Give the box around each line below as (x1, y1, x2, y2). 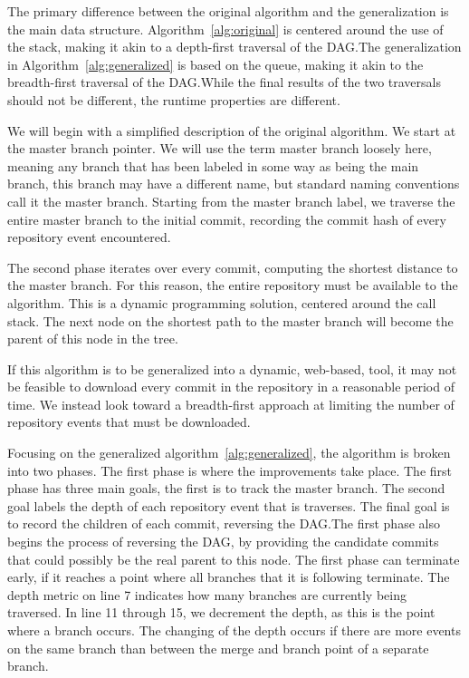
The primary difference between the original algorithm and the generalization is (7, 2, 449, 20)
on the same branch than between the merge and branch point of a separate (7, 638, 429, 657)
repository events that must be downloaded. (7, 412, 251, 431)
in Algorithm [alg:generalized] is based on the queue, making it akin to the (7, 54, 424, 73)
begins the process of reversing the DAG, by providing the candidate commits (7, 532, 439, 551)
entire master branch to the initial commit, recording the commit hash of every (7, 209, 446, 228)
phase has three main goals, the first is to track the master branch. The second (7, 479, 445, 498)
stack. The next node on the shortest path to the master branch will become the (7, 311, 454, 330)
